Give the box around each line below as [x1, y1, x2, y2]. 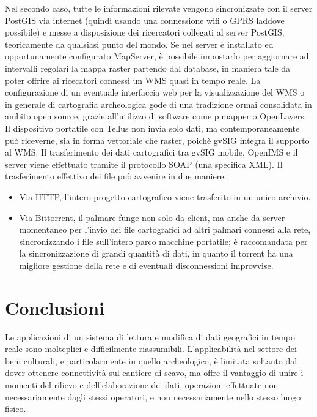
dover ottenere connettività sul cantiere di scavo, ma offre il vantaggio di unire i [5, 366, 304, 379]
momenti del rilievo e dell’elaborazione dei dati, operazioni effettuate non [5, 378, 279, 391]
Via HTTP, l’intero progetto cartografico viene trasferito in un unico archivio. [19, 190, 311, 203]
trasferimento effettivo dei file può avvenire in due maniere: [5, 170, 227, 182]
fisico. [5, 402, 26, 415]
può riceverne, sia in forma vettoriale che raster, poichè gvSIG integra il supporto [5, 133, 310, 146]
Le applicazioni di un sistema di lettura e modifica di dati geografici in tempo [5, 330, 295, 343]
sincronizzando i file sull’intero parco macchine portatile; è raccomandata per [19, 235, 308, 247]
